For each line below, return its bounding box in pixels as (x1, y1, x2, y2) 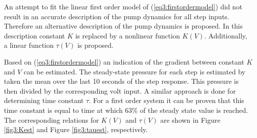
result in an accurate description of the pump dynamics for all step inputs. (4, 11, 229, 21)
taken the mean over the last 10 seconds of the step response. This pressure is (4, 76, 239, 86)
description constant (4, 30, 65, 40)
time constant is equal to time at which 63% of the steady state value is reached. (4, 104, 248, 115)
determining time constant (4, 95, 84, 105)
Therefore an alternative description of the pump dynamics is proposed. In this (4, 21, 243, 31)
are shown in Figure (160, 114, 220, 125)
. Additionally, (204, 30, 248, 40)
